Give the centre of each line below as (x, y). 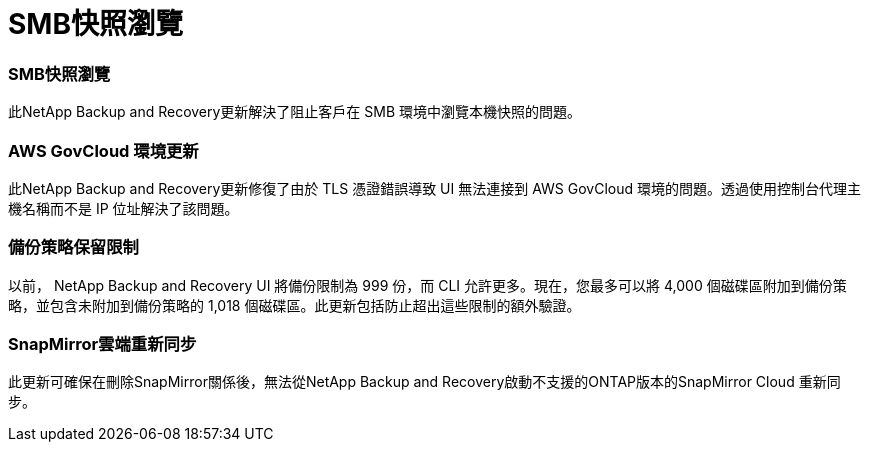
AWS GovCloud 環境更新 (103, 150)
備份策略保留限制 (73, 247)
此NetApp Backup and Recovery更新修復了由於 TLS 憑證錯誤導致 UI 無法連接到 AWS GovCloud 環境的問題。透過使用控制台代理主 (434, 188)
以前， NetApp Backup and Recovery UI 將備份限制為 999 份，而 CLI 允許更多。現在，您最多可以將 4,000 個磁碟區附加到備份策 (427, 285)
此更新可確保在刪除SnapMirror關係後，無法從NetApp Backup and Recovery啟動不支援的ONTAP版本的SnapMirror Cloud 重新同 (424, 382)
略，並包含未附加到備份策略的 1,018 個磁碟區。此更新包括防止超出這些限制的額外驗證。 (294, 305)
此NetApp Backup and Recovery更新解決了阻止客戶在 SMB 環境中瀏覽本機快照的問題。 (295, 112)
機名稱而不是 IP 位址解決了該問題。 (123, 208)
